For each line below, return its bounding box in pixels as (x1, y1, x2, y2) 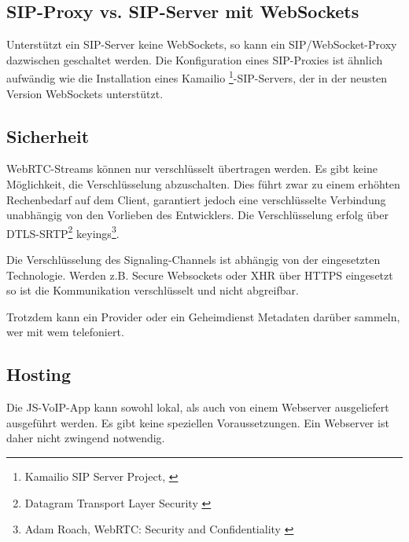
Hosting (6, 362, 72, 386)
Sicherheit (6, 123, 90, 148)
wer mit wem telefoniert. (6, 324, 124, 340)
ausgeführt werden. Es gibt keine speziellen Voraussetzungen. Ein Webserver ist (6, 414, 389, 430)
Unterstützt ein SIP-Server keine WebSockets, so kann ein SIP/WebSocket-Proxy (6, 36, 397, 53)
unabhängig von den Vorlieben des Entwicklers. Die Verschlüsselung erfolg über (6, 207, 389, 223)
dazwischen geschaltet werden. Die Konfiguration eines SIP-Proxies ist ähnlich (6, 51, 383, 68)
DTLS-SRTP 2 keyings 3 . (6, 222, 120, 241)
